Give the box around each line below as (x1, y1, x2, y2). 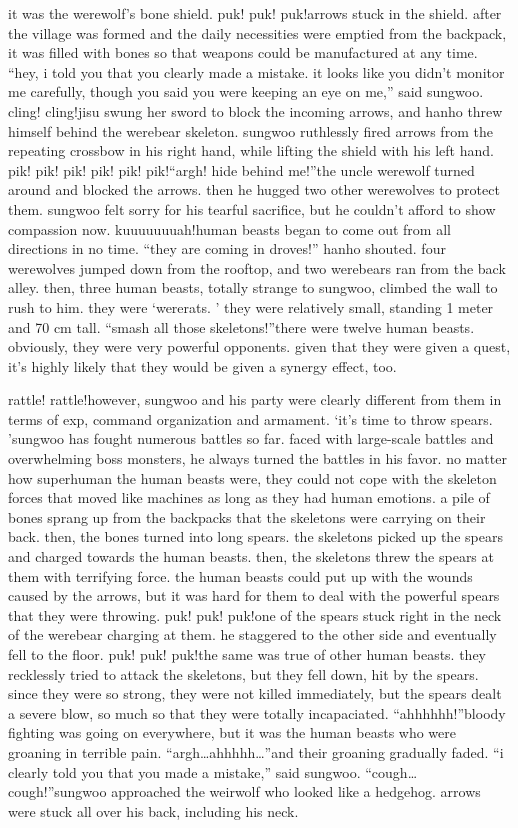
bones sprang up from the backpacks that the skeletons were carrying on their (8, 506, 486, 527)
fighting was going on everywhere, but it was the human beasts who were (8, 722, 456, 743)
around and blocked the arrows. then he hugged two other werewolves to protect (8, 179, 500, 200)
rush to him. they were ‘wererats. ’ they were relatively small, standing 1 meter (8, 296, 494, 317)
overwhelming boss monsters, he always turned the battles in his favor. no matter (8, 448, 507, 469)
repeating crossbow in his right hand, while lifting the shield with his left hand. (8, 140, 494, 161)
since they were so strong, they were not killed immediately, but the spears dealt (8, 683, 502, 704)
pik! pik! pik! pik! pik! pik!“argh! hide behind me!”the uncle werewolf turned (8, 159, 475, 180)
